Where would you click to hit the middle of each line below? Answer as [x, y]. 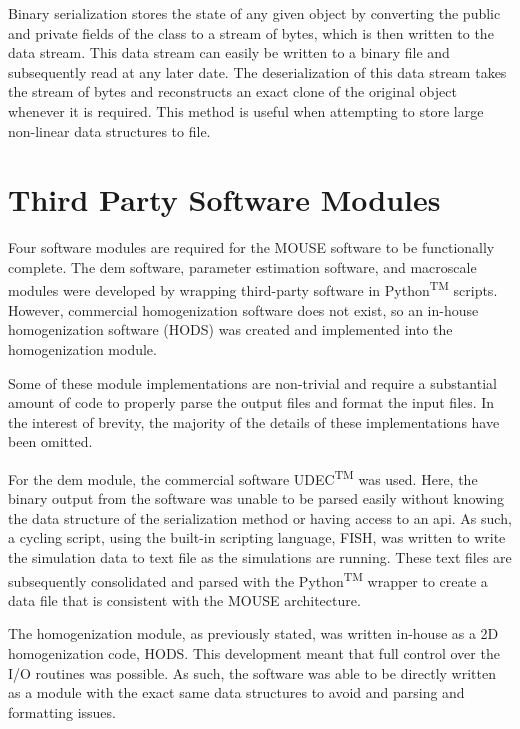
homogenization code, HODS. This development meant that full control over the [254, 652]
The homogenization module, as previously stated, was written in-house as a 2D [253, 633]
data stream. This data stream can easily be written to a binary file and [229, 52]
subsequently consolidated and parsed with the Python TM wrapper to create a [248, 579]
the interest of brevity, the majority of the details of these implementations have [254, 421]
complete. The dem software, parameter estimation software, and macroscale [242, 266]
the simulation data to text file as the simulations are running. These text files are [260, 556]
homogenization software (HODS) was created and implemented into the [230, 329]
